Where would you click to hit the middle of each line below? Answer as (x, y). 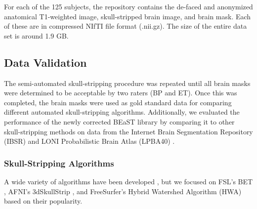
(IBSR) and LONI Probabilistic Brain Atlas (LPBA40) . (89, 141)
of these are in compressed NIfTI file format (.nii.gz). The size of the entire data (126, 26)
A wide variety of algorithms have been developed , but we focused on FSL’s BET (128, 181)
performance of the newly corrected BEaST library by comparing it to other (119, 121)
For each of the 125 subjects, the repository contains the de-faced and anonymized (128, 6)
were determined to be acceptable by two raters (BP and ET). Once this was (121, 93)
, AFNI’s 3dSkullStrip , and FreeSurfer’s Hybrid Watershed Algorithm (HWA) (123, 191)
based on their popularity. (43, 201)
